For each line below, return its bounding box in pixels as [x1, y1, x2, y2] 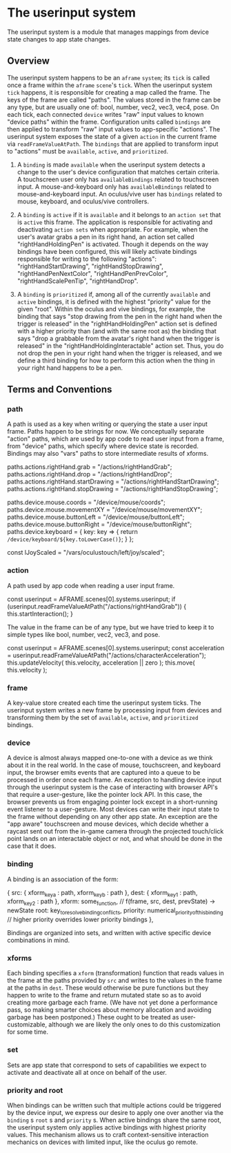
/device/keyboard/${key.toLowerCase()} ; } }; [7, 535, 134, 544]
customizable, [7, 1020, 47, 1029]
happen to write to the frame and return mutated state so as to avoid [7, 991, 201, 999]
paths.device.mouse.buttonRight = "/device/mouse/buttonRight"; [7, 520, 192, 528]
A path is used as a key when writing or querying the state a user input [7, 420, 208, 428]
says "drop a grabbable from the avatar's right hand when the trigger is [17, 334, 220, 342]
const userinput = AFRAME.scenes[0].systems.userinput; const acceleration [7, 643, 225, 652]
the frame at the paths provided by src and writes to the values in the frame [7, 977, 223, 985]
